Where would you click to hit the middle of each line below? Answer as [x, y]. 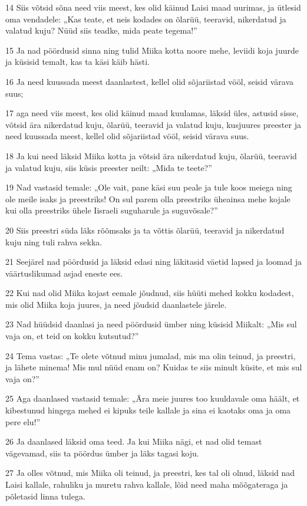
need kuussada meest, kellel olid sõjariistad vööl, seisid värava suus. [127, 136]
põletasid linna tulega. [45, 496]
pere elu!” [23, 421]
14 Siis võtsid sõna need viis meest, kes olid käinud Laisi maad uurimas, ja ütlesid [153, 7]
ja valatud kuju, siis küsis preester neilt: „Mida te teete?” [109, 167]
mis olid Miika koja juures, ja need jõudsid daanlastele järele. [116, 304]
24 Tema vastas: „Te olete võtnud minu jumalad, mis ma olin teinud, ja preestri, [151, 355]
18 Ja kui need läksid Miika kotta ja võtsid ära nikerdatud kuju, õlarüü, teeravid [151, 155]
